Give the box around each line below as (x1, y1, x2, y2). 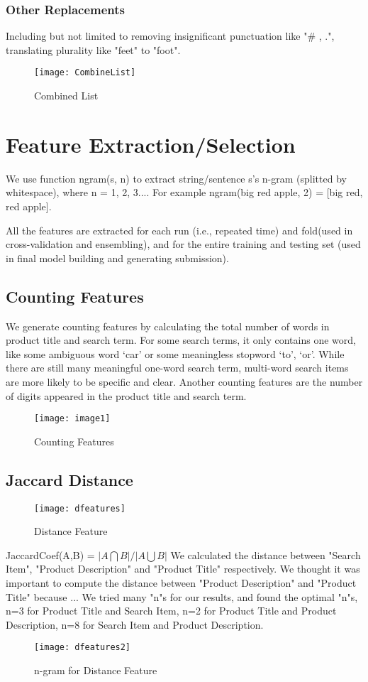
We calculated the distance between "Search (170, 547, 361, 562)
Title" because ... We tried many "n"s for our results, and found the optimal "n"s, (6, 589, 358, 604)
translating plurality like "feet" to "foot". (6, 42, 181, 57)
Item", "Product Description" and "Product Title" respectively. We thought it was (6, 561, 360, 576)
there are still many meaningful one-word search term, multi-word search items (6, 360, 349, 375)
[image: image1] (34, 413, 111, 424)
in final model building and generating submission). (6, 250, 229, 265)
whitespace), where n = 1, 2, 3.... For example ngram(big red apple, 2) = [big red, (6, 185, 363, 200)
